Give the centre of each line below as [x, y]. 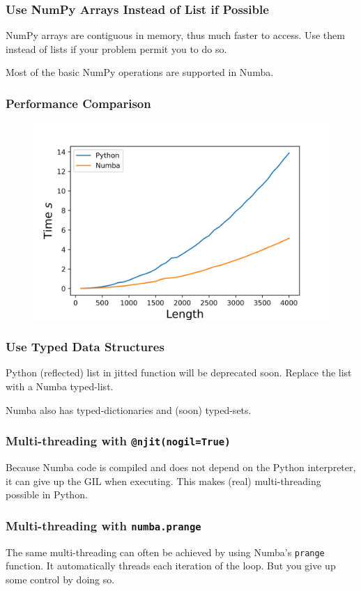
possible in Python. [47, 494]
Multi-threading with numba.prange [103, 525]
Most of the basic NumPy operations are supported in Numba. [140, 72]
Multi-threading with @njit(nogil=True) [118, 441]
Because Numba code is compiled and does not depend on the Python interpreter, [181, 467]
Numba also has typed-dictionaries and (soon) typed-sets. [129, 409]
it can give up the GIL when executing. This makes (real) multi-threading [163, 481]
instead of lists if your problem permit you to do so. [116, 48]
